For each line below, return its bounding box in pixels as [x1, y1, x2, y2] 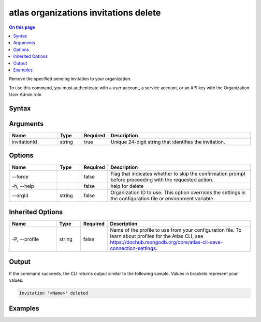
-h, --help [12, 182, 34, 189]
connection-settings [110, 245, 156, 252]
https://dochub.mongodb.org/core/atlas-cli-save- [110, 239, 223, 246]
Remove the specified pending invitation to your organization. [9, 76, 131, 82]
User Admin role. [9, 92, 43, 97]
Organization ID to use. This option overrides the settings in [110, 189, 246, 196]
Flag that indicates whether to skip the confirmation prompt [110, 170, 246, 177]
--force [12, 173, 29, 180]
